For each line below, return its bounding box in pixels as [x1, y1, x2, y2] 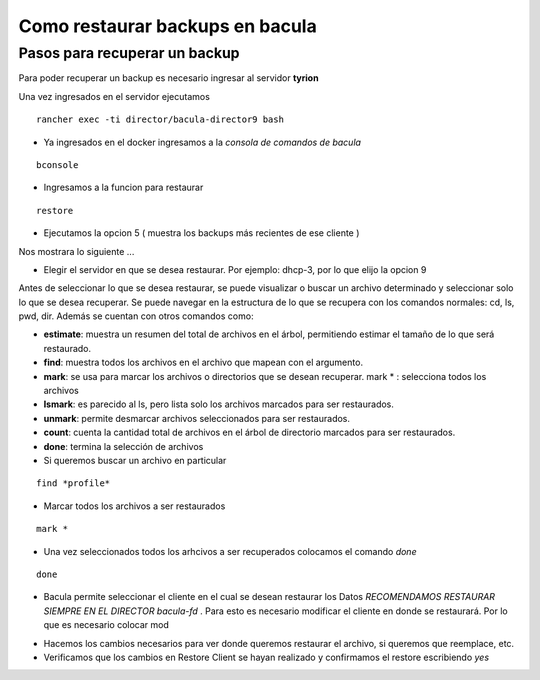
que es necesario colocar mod [43, 619, 170, 631]
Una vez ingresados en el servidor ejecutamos [18, 90, 210, 102]
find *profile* [36, 478, 111, 489]
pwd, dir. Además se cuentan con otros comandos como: [18, 310, 254, 322]
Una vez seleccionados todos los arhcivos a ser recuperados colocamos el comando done [43, 545, 417, 557]
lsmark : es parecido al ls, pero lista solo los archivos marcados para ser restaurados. [43, 398, 395, 410]
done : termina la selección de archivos [43, 440, 204, 452]
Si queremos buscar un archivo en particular [43, 454, 227, 466]
